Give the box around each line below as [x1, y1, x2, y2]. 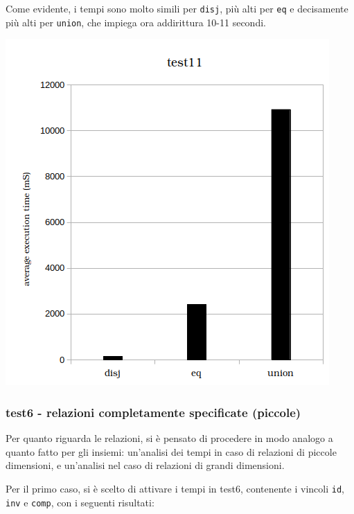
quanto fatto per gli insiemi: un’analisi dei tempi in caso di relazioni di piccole [6, 444, 337, 459]
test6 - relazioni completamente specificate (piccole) [6, 403, 301, 420]
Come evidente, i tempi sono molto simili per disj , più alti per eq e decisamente [6, 1, 348, 15]
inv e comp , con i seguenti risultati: [6, 495, 154, 509]
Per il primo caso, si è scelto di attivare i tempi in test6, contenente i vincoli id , [6, 481, 344, 495]
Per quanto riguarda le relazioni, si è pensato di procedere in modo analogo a [6, 431, 333, 445]
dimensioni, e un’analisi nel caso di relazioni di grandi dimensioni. [6, 458, 285, 472]
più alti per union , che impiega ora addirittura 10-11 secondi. [6, 15, 266, 29]
